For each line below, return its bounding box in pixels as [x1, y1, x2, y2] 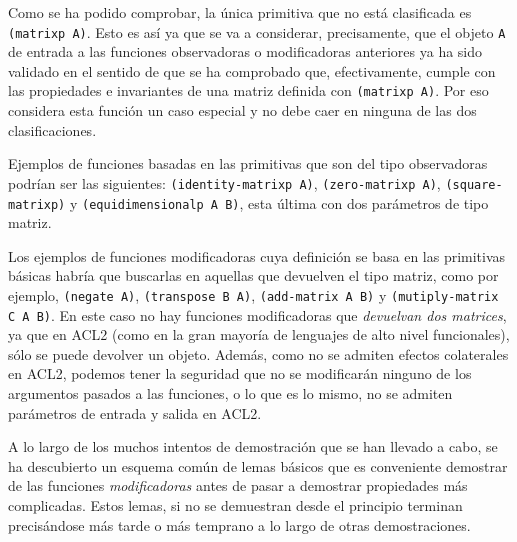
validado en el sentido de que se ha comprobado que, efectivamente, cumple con [8, 60, 496, 81]
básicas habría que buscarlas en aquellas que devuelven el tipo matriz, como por [8, 265, 499, 286]
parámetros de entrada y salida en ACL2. [8, 402, 262, 423]
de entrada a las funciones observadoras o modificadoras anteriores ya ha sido [8, 41, 483, 62]
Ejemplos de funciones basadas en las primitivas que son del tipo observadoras [8, 153, 488, 174]
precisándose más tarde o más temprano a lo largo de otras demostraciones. [8, 514, 471, 535]
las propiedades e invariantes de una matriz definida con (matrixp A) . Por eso [8, 80, 489, 101]
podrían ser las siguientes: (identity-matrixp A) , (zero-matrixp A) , [8, 172, 441, 193]
